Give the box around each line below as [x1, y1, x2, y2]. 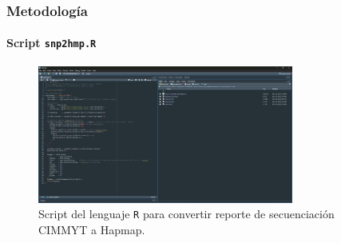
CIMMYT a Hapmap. [38, 221, 145, 237]
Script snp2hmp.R [6, 34, 97, 51]
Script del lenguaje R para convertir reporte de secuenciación [38, 205, 335, 222]
